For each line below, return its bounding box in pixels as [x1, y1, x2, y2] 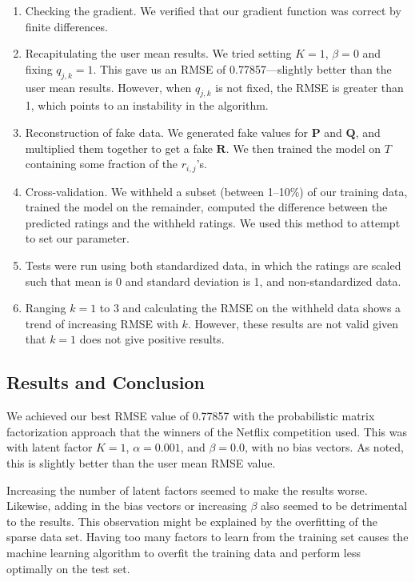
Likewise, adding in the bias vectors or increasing [6, 497, 247, 514]
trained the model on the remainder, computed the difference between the [25, 199, 388, 215]
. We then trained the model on [225, 139, 381, 156]
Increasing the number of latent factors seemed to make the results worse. [6, 481, 368, 498]
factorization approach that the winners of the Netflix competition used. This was [6, 423, 407, 440]
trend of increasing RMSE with [25, 315, 178, 331]
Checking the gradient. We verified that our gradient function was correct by [25, 2, 401, 18]
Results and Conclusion [6, 370, 205, 395]
